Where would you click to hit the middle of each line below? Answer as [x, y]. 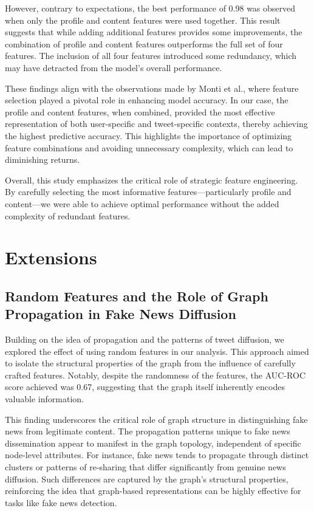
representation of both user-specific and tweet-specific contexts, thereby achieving [156, 124]
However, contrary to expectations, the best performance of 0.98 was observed [150, 8]
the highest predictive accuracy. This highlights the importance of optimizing [148, 135]
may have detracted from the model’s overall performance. [114, 67]
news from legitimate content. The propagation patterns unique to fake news [148, 431]
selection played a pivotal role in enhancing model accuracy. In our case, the [147, 100]
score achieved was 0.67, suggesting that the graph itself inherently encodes [145, 387]
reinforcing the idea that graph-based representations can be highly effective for [153, 491]
